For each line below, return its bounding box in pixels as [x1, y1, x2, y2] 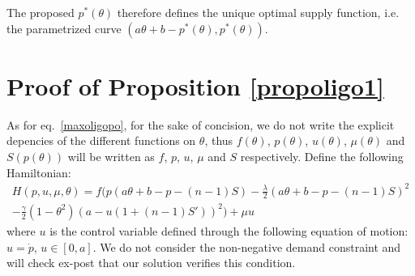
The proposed [6, 4, 75, 20]
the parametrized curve [6, 19, 122, 36]
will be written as [67, 147, 155, 164]
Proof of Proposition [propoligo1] [6, 69, 384, 102]
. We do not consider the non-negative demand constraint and [92, 238, 401, 255]
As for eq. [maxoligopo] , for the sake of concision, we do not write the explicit [6, 116, 395, 133]
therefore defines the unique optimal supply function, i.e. [117, 4, 400, 20]
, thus [204, 132, 233, 149]
